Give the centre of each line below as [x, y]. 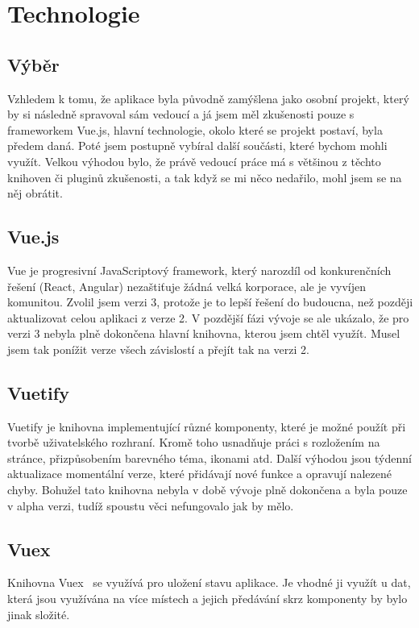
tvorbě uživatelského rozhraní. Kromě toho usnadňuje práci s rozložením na [194, 442]
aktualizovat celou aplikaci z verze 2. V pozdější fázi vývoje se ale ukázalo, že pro [208, 317]
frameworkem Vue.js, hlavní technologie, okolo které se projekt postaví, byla [195, 129]
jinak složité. [39, 614]
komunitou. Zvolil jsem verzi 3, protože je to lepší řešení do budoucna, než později [210, 302]
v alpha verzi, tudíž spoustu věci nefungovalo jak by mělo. [151, 505]
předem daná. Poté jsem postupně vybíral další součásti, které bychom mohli [197, 146]
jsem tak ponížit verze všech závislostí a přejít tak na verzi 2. [158, 349]
